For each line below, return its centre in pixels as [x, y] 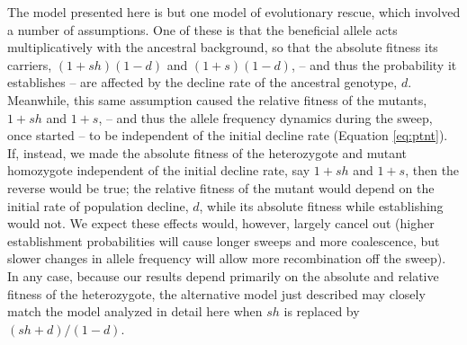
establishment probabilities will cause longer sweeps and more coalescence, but [224, 240]
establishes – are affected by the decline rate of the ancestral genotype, [202, 82]
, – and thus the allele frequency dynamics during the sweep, [265, 117]
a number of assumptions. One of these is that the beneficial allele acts [202, 29]
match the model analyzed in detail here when [135, 311]
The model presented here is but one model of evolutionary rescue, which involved [234, 12]
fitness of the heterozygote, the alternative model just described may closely [216, 293]
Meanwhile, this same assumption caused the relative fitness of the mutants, [217, 99]
